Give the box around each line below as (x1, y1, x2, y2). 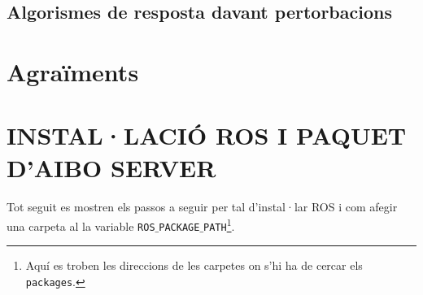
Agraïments (7, 54, 139, 88)
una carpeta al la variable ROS (7, 217, 155, 234)
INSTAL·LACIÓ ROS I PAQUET (7, 119, 407, 152)
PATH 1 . (203, 215, 235, 234)
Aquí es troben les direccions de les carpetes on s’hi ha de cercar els (25, 257, 363, 274)
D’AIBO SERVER (7, 150, 216, 184)
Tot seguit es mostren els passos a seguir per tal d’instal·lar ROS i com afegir (7, 198, 398, 215)
